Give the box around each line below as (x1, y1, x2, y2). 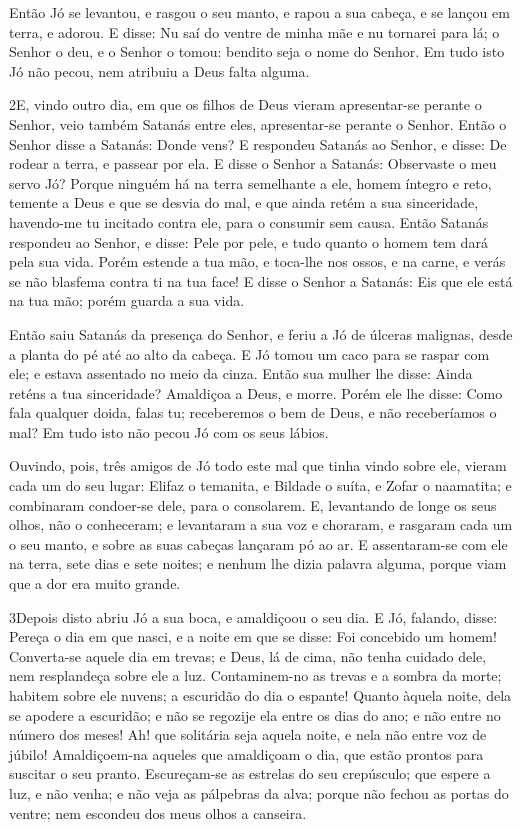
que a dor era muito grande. (9, 573, 181, 594)
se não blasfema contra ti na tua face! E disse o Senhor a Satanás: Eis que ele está (9, 270, 513, 291)
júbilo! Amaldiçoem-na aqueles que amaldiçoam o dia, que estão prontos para (9, 743, 484, 764)
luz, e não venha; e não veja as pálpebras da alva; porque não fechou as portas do (9, 782, 509, 803)
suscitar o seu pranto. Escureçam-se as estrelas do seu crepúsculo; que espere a (9, 763, 491, 784)
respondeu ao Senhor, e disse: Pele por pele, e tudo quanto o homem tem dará (9, 231, 488, 252)
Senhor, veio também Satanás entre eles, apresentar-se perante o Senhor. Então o (9, 113, 507, 134)
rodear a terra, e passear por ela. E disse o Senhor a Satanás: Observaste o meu (9, 153, 497, 174)
